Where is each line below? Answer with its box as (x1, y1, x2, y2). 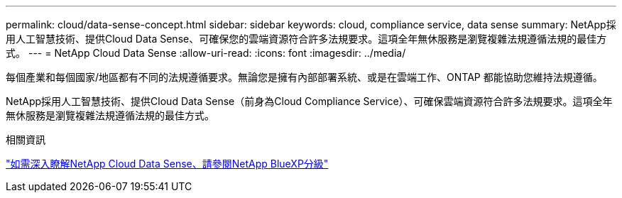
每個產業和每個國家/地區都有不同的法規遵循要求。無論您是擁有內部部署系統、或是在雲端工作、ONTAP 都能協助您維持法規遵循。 (6, 71, 603, 83)
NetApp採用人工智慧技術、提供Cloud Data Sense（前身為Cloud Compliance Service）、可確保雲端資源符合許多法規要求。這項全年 (6, 95, 613, 107)
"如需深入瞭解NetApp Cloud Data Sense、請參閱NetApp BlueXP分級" (6, 158, 329, 170)
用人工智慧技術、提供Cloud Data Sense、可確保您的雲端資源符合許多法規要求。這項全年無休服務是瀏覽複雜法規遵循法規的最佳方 (6, 33, 607, 45)
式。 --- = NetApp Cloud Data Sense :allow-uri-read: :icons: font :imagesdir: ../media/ (6, 47, 406, 59)
